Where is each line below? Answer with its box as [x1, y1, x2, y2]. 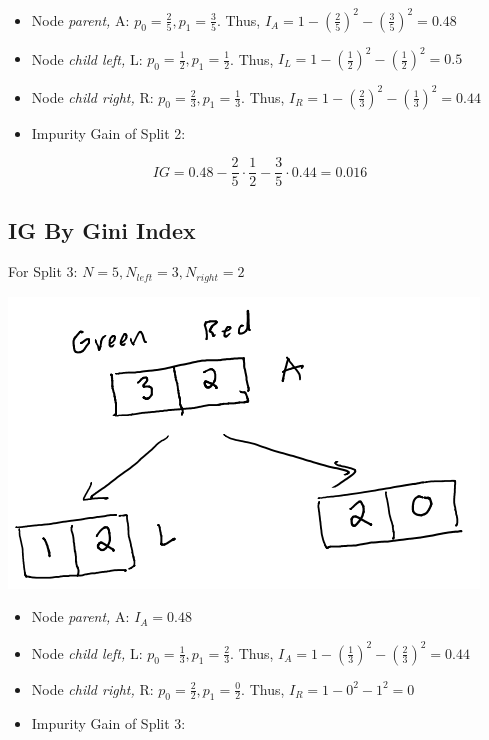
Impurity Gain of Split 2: [31, 122, 186, 143]
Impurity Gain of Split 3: [31, 713, 186, 734]
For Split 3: [8, 261, 78, 282]
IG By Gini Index [8, 214, 196, 245]
